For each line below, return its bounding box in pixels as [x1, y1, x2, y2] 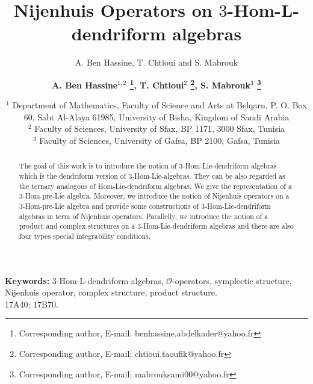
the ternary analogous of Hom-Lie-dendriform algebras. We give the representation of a [19, 181, 292, 191]
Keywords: [5, 274, 50, 286]
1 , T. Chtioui [129, 76, 184, 91]
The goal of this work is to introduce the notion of [19, 161, 177, 171]
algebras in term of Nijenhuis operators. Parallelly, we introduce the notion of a [19, 211, 268, 221]
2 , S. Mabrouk [190, 76, 251, 91]
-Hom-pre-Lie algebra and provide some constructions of [22, 200, 199, 211]
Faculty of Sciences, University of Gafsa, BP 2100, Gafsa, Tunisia [39, 134, 280, 146]
